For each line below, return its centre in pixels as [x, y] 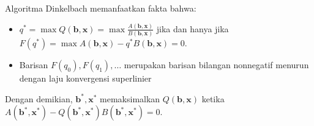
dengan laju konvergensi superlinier [85, 78]
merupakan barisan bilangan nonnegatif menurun [216, 65]
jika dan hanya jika [193, 28]
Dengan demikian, [39, 98]
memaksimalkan [130, 98]
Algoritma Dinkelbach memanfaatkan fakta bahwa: [101, 8]
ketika [213, 98]
